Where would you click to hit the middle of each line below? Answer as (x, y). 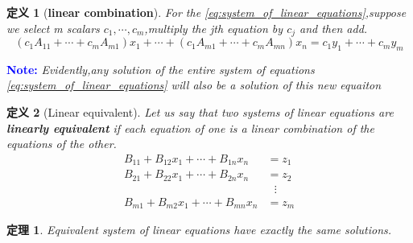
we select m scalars (53, 28)
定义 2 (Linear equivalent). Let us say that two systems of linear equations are (200, 112)
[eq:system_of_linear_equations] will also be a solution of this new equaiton (194, 85)
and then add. (334, 28)
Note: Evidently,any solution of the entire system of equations (161, 69)
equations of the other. (62, 144)
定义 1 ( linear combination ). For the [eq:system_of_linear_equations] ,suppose (206, 12)
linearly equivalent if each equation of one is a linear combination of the (190, 128)
